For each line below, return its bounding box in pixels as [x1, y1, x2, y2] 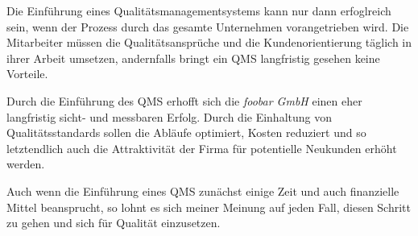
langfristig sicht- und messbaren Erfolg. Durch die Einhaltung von [6, 108, 332, 125]
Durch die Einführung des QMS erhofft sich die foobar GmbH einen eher [6, 92, 362, 109]
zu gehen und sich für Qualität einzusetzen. [6, 214, 221, 231]
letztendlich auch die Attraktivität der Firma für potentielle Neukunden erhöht [6, 139, 397, 156]
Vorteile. [6, 65, 48, 82]
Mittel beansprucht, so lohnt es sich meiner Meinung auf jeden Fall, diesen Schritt [6, 198, 411, 215]
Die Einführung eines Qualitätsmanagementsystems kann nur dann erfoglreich [6, 2, 391, 19]
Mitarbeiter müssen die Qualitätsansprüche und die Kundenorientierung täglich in [6, 34, 412, 51]
